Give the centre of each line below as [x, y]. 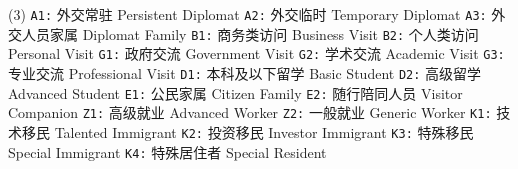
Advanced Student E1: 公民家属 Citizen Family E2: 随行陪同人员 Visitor [235, 92]
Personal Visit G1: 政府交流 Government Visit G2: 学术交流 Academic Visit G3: [256, 53]
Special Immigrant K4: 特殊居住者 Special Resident [167, 151]
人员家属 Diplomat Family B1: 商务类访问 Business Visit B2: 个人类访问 [250, 33]
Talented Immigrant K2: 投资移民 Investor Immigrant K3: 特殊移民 [264, 131]
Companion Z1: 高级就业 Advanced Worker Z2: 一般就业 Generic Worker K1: [250, 112]
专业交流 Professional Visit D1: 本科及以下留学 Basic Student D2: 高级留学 [245, 72]
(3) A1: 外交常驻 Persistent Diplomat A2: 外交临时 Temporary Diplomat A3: [247, 14]
